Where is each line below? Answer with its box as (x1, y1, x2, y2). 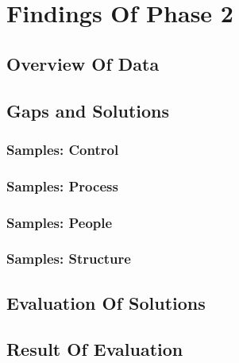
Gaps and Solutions (6, 98, 170, 122)
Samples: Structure (6, 249, 131, 268)
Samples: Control (6, 139, 119, 159)
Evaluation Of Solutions (6, 290, 206, 315)
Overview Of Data (6, 51, 160, 75)
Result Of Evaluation (6, 337, 183, 361)
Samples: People (6, 212, 113, 232)
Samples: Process (6, 176, 118, 195)
